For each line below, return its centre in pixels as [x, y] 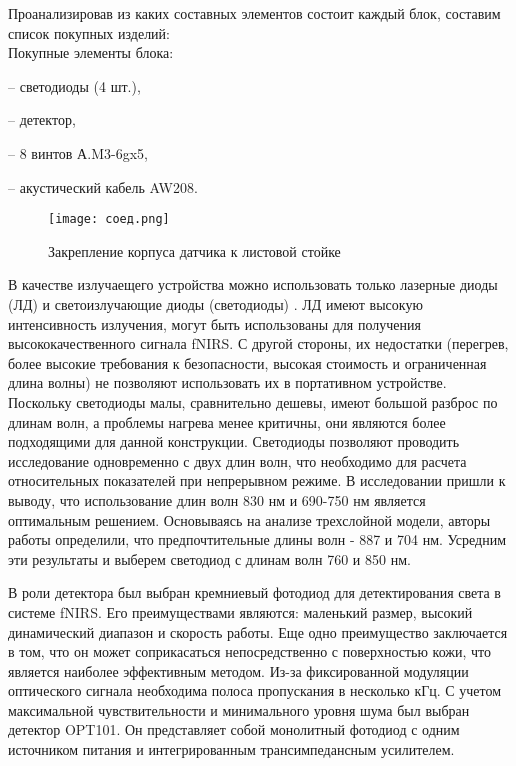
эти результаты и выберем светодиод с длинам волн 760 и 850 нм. [209, 558]
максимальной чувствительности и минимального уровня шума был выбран [239, 709]
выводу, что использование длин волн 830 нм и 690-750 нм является [217, 499]
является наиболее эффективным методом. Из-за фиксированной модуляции [238, 670]
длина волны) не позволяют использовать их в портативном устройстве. [227, 382]
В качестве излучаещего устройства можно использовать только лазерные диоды [253, 284]
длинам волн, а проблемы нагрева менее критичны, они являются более [227, 421]
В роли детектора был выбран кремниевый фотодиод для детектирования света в [254, 592]
